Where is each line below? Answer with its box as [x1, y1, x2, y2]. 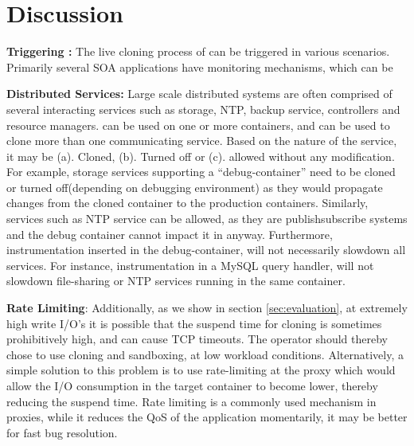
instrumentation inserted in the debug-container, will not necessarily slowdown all [6, 241, 406, 258]
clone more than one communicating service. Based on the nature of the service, [6, 132, 397, 149]
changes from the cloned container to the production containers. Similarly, [6, 194, 369, 211]
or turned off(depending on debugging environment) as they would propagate [6, 178, 383, 195]
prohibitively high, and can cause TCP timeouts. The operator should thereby [6, 331, 388, 347]
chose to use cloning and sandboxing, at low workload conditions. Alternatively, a [6, 346, 404, 362]
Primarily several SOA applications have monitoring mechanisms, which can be [6, 58, 393, 75]
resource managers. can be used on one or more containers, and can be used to [6, 116, 390, 133]
